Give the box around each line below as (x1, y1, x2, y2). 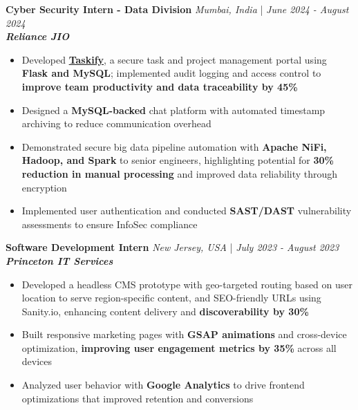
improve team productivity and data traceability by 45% (21, 79, 298, 93)
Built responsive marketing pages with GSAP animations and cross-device (21, 327, 347, 342)
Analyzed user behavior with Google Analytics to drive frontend (21, 378, 305, 392)
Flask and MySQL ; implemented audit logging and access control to (21, 66, 321, 80)
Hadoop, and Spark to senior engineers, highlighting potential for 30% (21, 153, 334, 167)
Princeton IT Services (6, 253, 113, 268)
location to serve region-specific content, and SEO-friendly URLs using (21, 290, 321, 305)
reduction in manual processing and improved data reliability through (21, 166, 338, 180)
